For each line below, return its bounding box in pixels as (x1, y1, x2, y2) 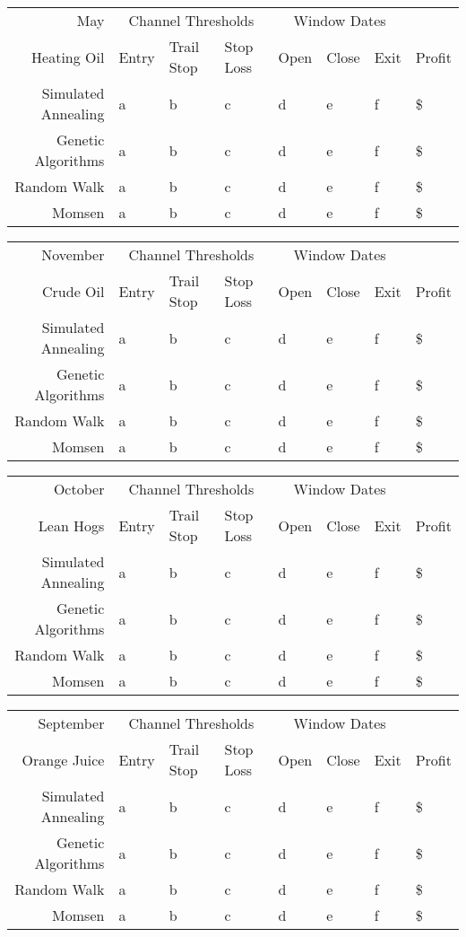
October (53, 478, 105, 499)
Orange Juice (22, 749, 105, 770)
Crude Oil (42, 280, 105, 302)
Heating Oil (31, 46, 105, 67)
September (38, 713, 105, 733)
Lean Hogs (38, 514, 105, 536)
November (41, 244, 105, 265)
